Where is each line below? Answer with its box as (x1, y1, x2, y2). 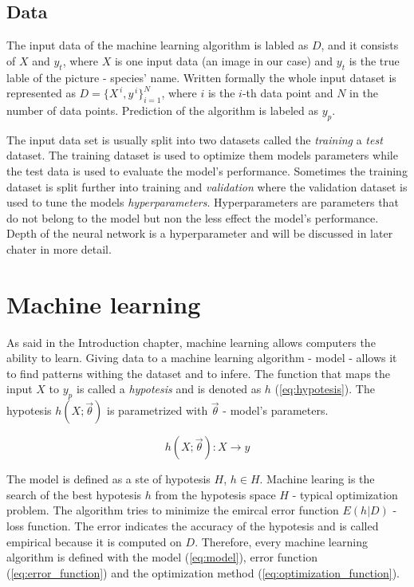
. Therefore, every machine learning (195, 533, 368, 550)
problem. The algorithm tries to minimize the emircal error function (6, 502, 339, 518)
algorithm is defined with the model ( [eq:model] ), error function (6, 549, 317, 565)
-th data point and (242, 85, 333, 101)
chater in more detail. (6, 240, 112, 257)
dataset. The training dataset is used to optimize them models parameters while (6, 147, 398, 163)
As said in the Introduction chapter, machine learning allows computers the (6, 333, 376, 350)
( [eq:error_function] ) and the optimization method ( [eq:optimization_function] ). (6, 564, 400, 581)
